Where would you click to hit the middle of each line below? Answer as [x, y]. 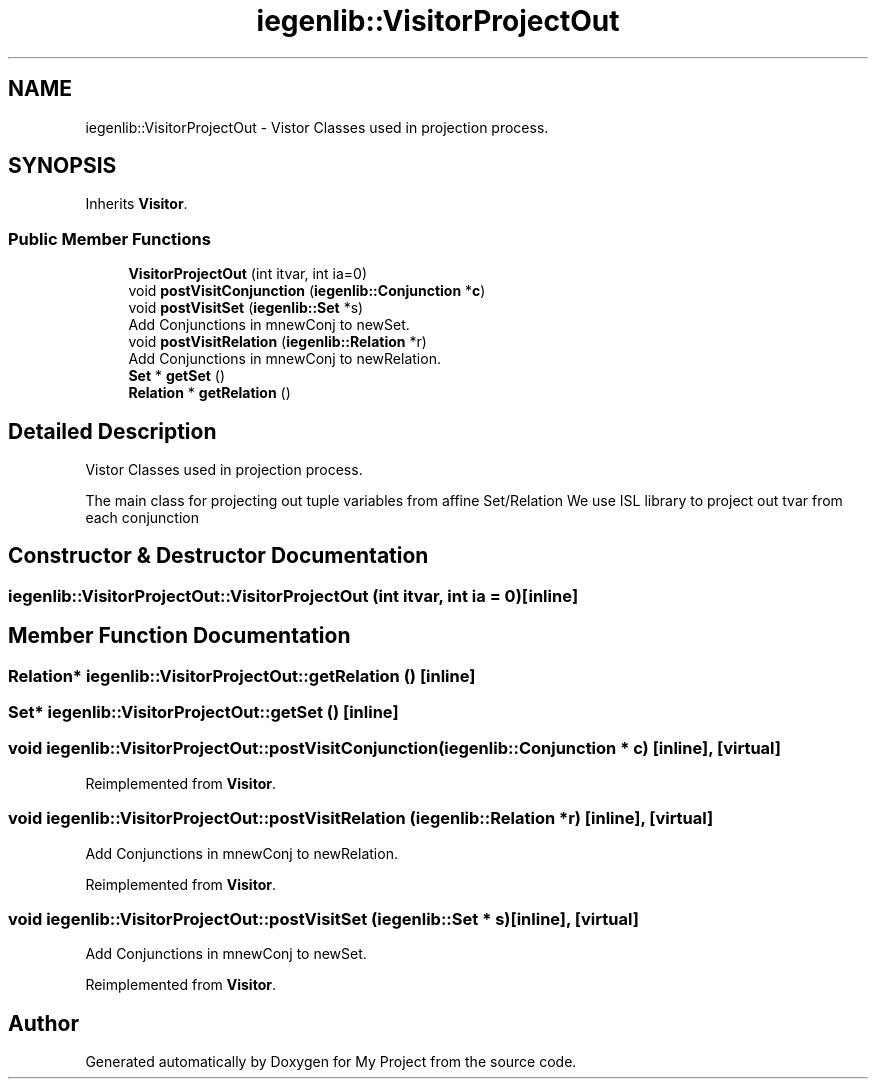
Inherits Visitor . [136, 204]
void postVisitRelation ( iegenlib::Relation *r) [277, 342]
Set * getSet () [177, 376]
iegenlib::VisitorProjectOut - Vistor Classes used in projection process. [317, 127]
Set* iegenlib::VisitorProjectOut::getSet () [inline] [203, 712]
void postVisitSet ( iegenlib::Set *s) [246, 308]
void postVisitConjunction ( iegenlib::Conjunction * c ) [307, 291]
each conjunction [142, 518]
